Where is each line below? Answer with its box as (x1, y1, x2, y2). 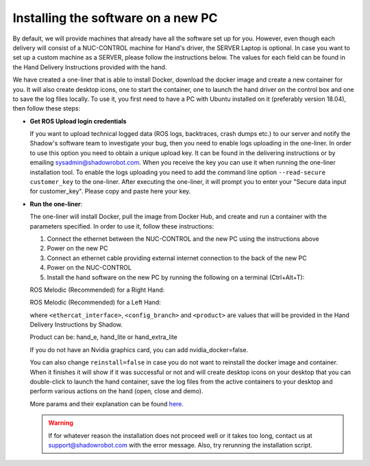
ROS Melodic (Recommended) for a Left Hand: (29, 299, 161, 307)
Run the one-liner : (29, 200, 83, 208)
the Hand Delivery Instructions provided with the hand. (12, 62, 167, 71)
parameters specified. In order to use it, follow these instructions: (29, 222, 214, 230)
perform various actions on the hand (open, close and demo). (29, 387, 203, 395)
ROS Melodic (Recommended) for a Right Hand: (29, 286, 165, 294)
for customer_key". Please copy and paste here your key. (29, 187, 191, 196)
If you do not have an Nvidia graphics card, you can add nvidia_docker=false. (29, 345, 249, 353)
